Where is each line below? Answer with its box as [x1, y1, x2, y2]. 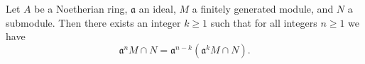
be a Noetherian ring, [34, 1, 128, 15]
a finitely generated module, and [192, 1, 334, 15]
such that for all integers [210, 15, 317, 30]
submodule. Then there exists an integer [6, 15, 181, 30]
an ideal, [138, 1, 176, 15]
